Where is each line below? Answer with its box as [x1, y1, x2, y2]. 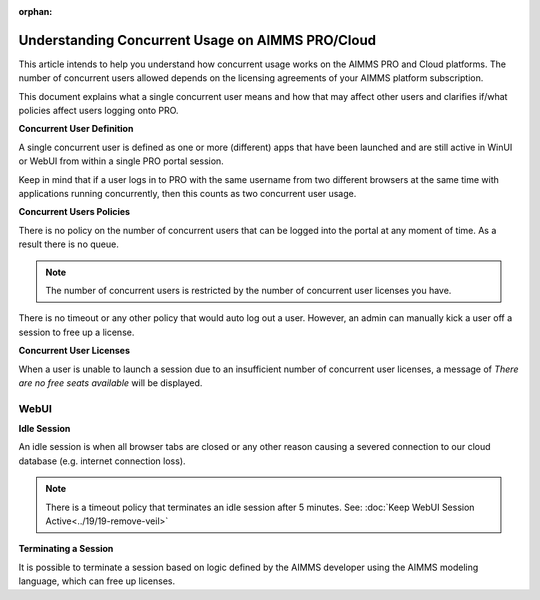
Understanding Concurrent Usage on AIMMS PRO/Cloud [18, 31, 377, 49]
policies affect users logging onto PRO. [18, 105, 179, 117]
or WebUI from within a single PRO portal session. [18, 155, 224, 167]
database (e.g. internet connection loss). [18, 455, 186, 467]
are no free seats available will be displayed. [18, 376, 203, 389]
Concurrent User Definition [18, 123, 134, 135]
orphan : [18, 6, 53, 17]
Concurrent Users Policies [18, 206, 130, 218]
